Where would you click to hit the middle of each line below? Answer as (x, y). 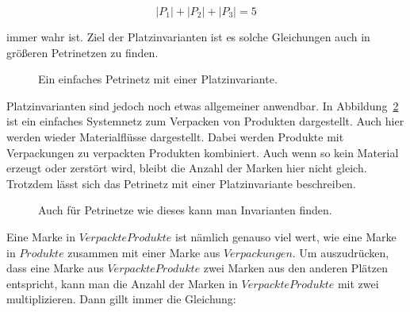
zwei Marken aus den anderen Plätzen (295, 268)
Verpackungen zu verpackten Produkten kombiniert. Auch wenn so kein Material (203, 152)
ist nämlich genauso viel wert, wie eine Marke (286, 236)
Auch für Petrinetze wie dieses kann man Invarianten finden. (185, 210)
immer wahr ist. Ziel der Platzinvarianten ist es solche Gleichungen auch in (188, 37)
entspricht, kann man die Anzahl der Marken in (122, 283)
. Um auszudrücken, (341, 252)
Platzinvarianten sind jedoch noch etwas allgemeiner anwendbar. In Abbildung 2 (203, 105)
